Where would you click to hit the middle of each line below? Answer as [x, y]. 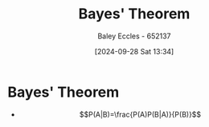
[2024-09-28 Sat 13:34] [134, 51]
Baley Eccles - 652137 [134, 36]
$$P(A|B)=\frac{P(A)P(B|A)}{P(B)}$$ [140, 114]
